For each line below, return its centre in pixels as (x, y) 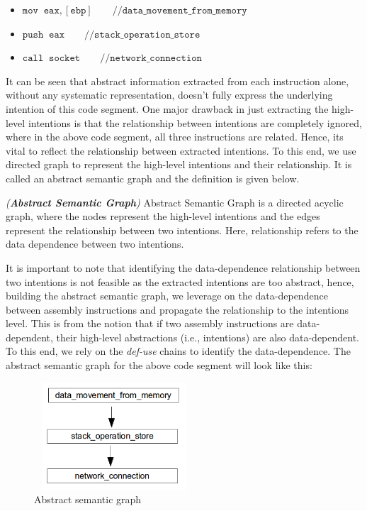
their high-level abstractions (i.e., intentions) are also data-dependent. (208, 337)
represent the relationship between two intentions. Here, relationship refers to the (182, 230)
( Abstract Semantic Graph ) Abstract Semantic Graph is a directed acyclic (175, 202)
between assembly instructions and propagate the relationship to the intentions (177, 309)
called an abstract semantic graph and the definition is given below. (153, 178)
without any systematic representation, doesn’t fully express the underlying (169, 95)
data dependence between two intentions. (95, 244)
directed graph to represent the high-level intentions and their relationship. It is (179, 164)
